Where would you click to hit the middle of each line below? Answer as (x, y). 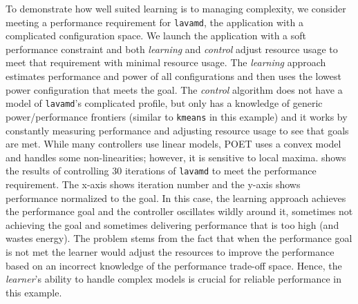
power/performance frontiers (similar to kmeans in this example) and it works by (177, 116)
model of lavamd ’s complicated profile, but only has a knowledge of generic (164, 103)
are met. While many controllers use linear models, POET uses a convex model (173, 144)
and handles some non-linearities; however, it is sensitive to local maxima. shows (176, 157)
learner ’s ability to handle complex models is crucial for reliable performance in (173, 279)
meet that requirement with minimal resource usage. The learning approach (166, 62)
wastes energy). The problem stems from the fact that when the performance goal (179, 238)
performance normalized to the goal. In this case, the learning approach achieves (176, 197)
